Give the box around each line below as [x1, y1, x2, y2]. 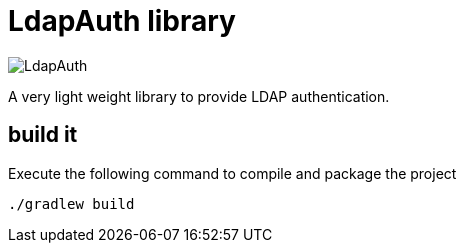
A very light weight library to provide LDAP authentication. [8, 87, 390, 105]
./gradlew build [8, 195, 135, 212]
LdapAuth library [8, 4, 236, 38]
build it [8, 122, 78, 148]
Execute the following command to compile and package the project [8, 164, 457, 182]
